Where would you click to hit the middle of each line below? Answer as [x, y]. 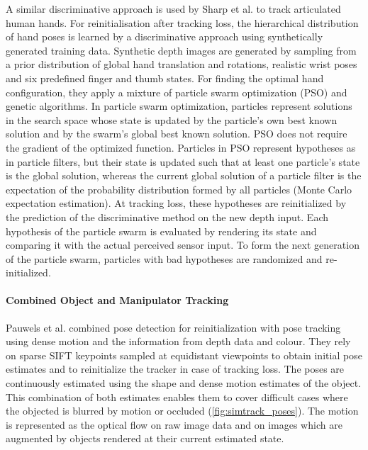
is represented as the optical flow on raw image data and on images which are [174, 424]
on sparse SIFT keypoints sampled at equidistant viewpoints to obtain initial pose [184, 355]
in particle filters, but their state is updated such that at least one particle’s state [183, 161]
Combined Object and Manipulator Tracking [117, 300]
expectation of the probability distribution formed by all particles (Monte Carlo [179, 189]
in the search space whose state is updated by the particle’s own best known [172, 119]
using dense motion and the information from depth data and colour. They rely [178, 341]
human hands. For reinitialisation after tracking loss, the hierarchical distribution [182, 22]
